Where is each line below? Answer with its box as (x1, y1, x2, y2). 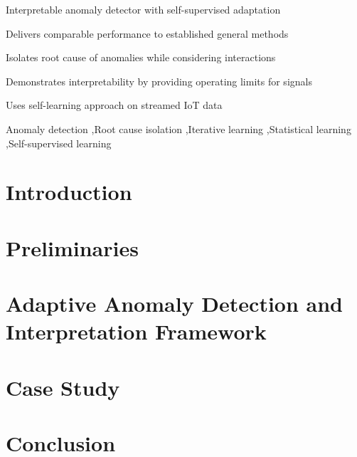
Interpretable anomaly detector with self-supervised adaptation (6, 2, 281, 16)
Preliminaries (6, 233, 139, 262)
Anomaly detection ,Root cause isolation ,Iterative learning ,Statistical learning (6, 121, 351, 136)
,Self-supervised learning (6, 135, 112, 150)
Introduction (6, 177, 132, 206)
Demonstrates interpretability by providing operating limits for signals (6, 73, 312, 88)
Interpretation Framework (6, 317, 267, 346)
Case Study (6, 372, 120, 401)
